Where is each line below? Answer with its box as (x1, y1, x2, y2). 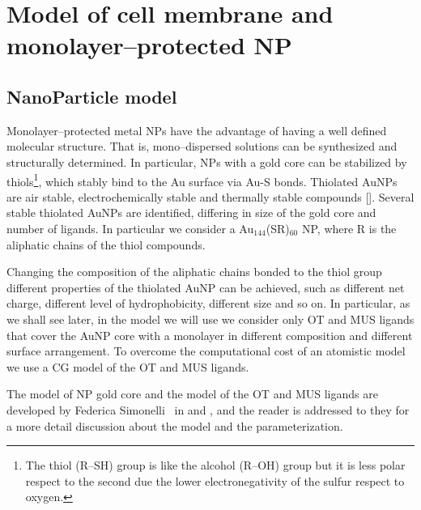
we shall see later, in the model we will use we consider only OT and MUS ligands (6, 310, 415, 327)
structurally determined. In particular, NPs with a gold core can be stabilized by (6, 153, 407, 170)
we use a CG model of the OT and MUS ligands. (6, 358, 249, 375)
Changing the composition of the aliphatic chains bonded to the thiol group (6, 263, 382, 280)
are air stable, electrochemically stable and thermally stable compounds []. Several (6, 188, 415, 205)
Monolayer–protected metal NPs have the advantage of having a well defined (6, 121, 387, 138)
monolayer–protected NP (6, 28, 292, 62)
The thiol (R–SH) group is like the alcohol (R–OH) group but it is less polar (25, 457, 406, 474)
